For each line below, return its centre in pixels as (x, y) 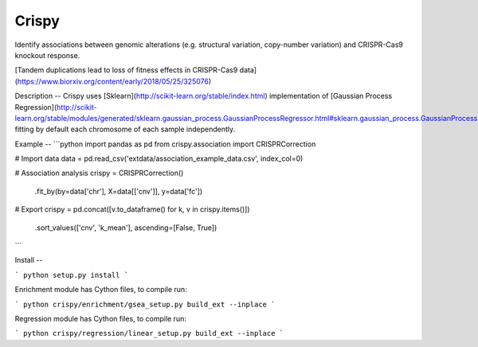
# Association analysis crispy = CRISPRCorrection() (99, 173)
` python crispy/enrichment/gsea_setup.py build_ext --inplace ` (145, 304)
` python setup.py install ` (72, 275)
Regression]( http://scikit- (56, 107)
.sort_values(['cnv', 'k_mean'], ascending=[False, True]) (126, 228)
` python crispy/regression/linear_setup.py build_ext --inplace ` (149, 333)
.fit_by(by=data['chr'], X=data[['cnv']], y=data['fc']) (119, 191)
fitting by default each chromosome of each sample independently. (125, 129)
